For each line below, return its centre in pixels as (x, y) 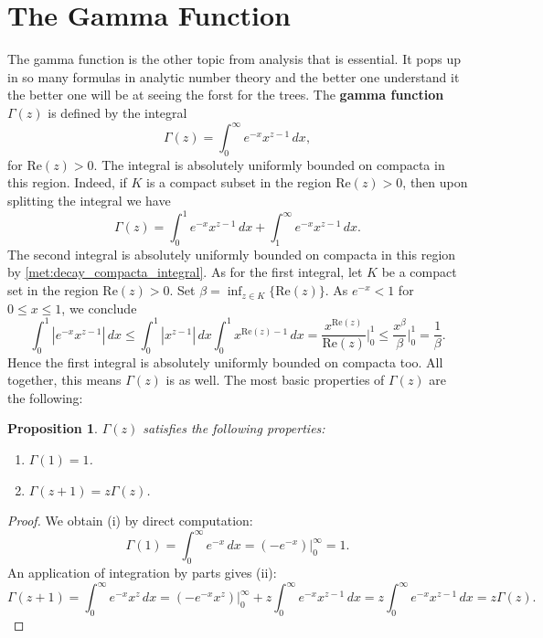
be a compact (419, 272)
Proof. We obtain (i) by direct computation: (130, 521)
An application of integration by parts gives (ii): (142, 572)
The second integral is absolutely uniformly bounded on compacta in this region (232, 254)
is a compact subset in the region (239, 182)
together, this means (64, 380)
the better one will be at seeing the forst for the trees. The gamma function (226, 95)
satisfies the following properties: (234, 428)
